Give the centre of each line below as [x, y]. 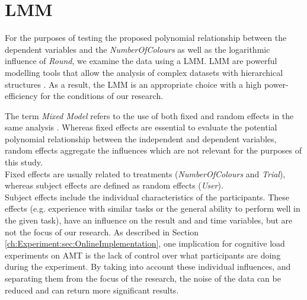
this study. [24, 162]
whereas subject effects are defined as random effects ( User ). [114, 185]
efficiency [21, 96]
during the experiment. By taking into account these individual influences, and [148, 267]
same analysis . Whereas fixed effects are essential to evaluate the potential [141, 127]
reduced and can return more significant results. [92, 290]
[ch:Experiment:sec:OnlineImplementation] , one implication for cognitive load [145, 243]
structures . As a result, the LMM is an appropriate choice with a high [133, 84]
